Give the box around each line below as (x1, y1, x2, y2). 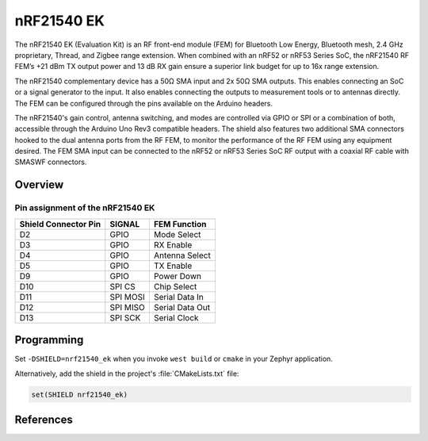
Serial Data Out (153, 301, 210, 313)
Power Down (153, 270, 202, 282)
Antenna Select (153, 250, 212, 261)
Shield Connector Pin (19, 218, 101, 229)
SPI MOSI (109, 291, 146, 302)
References (14, 412, 73, 426)
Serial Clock (153, 312, 199, 323)
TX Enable (153, 260, 193, 271)
